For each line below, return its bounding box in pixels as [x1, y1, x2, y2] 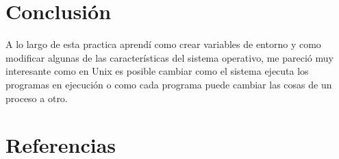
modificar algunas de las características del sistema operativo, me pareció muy [5, 50, 334, 64]
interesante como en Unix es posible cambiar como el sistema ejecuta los [5, 64, 309, 78]
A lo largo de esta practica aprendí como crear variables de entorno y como [5, 37, 321, 51]
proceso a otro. [5, 90, 68, 105]
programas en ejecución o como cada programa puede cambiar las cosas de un [5, 77, 332, 91]
